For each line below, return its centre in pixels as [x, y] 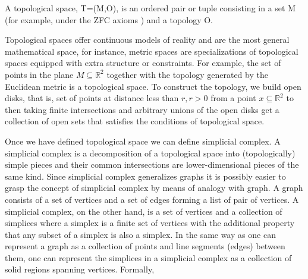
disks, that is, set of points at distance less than [92, 98]
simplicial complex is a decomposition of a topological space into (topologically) [150, 153]
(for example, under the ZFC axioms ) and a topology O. [109, 19]
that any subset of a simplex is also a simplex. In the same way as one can [140, 234]
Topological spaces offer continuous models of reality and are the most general [147, 40]
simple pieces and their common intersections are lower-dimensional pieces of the [152, 164]
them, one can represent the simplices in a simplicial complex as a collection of [148, 257]
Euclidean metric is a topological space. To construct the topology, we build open [153, 86]
